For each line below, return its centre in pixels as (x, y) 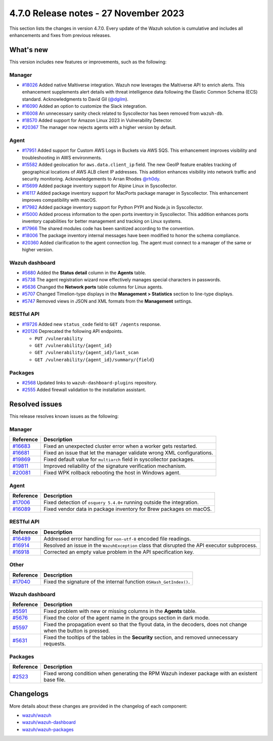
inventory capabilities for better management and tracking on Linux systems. (102, 221)
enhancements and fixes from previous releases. (60, 35)
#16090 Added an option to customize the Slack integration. (84, 106)
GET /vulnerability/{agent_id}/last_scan (87, 353)
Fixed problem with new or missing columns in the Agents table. (120, 611)
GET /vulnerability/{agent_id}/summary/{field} (95, 360)
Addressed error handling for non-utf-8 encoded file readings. (118, 539)
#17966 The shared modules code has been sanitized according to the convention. (108, 228)
